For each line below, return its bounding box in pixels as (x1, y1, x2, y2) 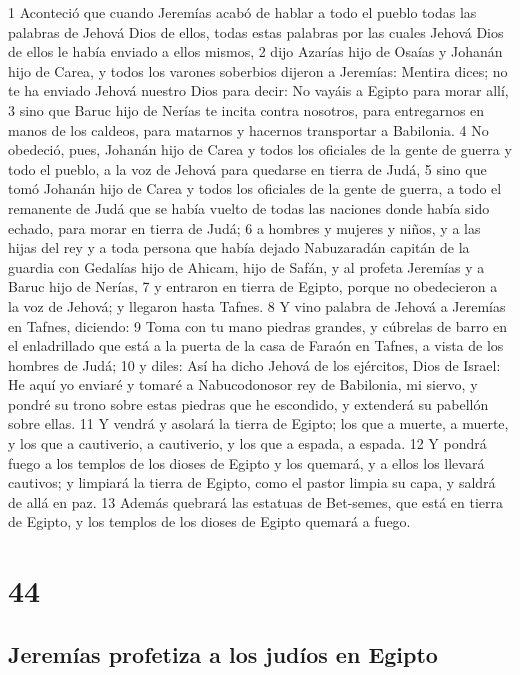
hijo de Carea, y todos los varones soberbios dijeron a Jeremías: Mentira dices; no (8, 60, 508, 81)
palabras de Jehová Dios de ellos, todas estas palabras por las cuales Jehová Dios (8, 21, 504, 42)
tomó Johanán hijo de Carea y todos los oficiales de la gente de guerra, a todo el (8, 178, 502, 199)
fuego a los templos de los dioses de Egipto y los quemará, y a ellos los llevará (8, 452, 485, 473)
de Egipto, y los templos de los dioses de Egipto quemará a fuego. (8, 511, 411, 532)
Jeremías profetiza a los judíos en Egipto (8, 638, 438, 669)
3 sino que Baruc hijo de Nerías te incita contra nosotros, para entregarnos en (8, 99, 485, 120)
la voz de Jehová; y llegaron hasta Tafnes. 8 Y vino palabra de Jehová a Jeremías (8, 295, 506, 316)
